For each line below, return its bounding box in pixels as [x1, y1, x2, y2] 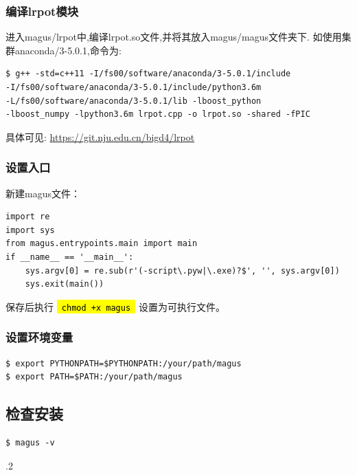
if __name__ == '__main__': [5, 252, 134, 262]
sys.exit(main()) [25, 279, 104, 289]
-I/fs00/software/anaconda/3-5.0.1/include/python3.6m [5, 82, 262, 92]
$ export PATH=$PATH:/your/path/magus [5, 372, 183, 382]
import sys [5, 225, 55, 235]
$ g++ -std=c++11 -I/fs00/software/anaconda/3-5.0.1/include [5, 69, 291, 79]
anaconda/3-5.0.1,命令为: [14, 43, 122, 57]
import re [5, 212, 50, 222]
